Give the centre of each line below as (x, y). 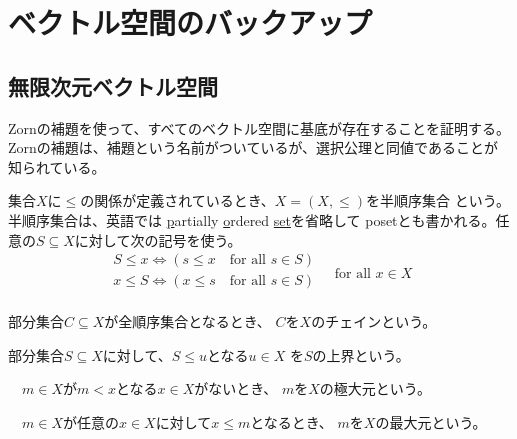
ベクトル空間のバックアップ (190, 22)
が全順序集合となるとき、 (187, 321)
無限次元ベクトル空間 (113, 85)
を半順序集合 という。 (438, 200)
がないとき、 (236, 388)
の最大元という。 (431, 422)
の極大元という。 (375, 388)
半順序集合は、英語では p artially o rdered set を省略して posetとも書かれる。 (252, 219)
